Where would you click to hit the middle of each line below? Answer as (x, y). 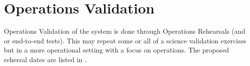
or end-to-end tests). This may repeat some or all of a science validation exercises (125, 40)
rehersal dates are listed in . (45, 59)
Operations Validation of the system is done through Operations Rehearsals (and (125, 31)
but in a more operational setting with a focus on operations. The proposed (116, 50)
